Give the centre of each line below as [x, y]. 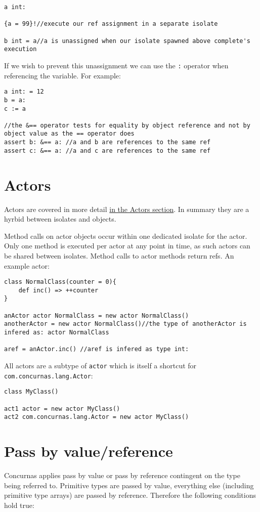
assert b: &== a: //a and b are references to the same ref [107, 142]
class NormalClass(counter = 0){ [60, 282]
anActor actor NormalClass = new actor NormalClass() [97, 315]
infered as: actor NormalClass [57, 333]
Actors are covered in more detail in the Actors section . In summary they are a [127, 209]
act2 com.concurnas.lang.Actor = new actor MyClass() [97, 417]
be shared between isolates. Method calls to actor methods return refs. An [119, 255]
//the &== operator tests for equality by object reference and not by [127, 125]
